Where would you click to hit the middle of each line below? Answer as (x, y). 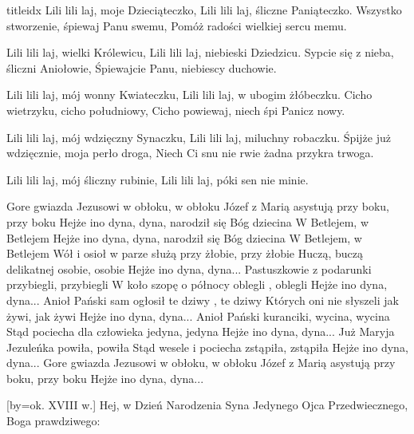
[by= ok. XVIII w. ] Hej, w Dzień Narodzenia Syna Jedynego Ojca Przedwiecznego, (207, 405)
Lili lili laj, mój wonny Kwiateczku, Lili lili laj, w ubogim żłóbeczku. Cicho (189, 95)
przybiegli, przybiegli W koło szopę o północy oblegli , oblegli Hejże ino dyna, (197, 284)
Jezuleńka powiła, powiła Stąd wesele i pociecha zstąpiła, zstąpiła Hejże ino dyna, (207, 347)
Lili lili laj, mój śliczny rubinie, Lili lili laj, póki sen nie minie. (158, 179)
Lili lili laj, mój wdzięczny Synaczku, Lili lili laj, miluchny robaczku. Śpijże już (199, 137)
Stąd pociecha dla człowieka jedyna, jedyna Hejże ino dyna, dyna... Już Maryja (201, 331)
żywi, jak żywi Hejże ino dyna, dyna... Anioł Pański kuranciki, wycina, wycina (198, 316)
